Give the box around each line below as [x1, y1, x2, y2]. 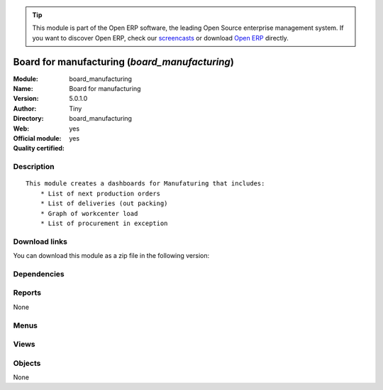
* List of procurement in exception [40, 219, 168, 227]
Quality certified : [13, 144, 65, 153]
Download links [13, 237, 67, 247]
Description [13, 162, 55, 172]
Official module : [13, 134, 62, 143]
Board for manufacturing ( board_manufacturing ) [13, 55, 234, 67]
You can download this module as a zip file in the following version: [13, 251, 210, 260]
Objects [13, 358, 41, 368]
